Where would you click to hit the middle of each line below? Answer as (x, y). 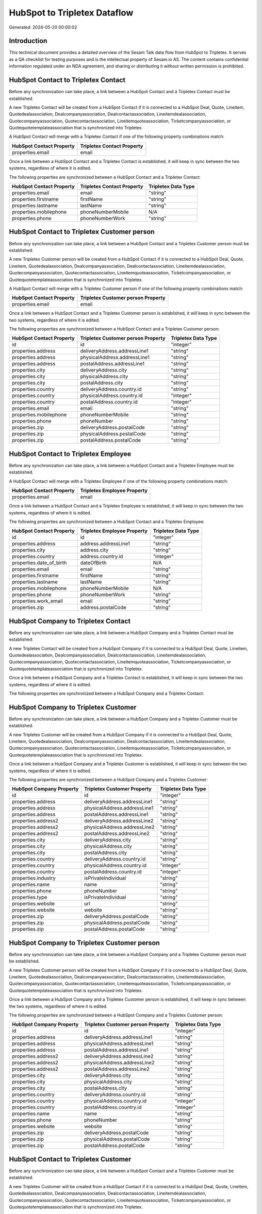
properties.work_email (37, 601)
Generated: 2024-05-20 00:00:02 (43, 27)
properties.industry (34, 878)
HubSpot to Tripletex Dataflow (71, 13)
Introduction (28, 41)
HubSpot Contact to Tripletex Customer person (82, 232)
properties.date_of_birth (40, 563)
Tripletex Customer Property (118, 789)
